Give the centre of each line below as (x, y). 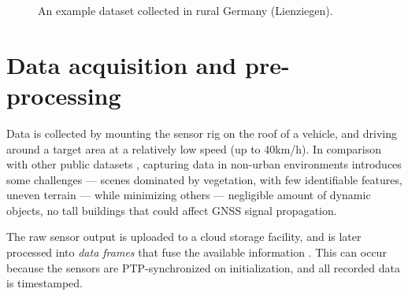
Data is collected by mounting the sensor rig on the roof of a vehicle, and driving (202, 133)
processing (64, 95)
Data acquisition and (122, 64)
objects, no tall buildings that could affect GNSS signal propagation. (172, 210)
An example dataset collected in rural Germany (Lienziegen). (185, 10)
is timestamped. (45, 283)
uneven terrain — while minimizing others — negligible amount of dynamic (189, 195)
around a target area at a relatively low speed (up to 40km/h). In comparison (194, 148)
